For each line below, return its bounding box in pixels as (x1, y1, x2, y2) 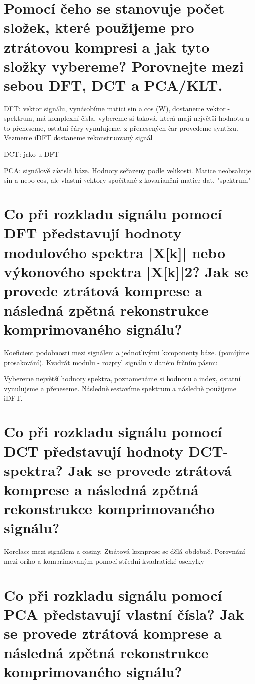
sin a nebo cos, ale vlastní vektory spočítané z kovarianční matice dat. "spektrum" (4, 175, 251, 185)
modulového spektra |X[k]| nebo (4, 242, 226, 262)
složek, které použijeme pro (4, 17, 194, 37)
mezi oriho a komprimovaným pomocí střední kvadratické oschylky (4, 555, 204, 566)
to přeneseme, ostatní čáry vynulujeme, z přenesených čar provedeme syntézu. (4, 123, 238, 133)
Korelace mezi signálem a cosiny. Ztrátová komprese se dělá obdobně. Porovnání (4, 546, 245, 556)
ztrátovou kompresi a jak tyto (4, 36, 210, 56)
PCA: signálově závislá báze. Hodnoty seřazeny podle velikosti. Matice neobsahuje (4, 165, 251, 175)
